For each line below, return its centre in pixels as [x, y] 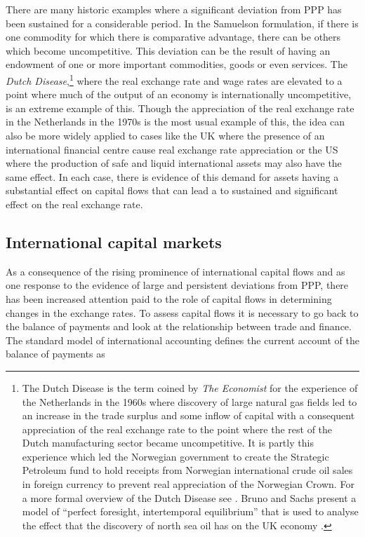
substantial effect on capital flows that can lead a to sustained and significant [172, 190]
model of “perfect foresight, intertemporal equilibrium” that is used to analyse [190, 511]
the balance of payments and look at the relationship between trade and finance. [179, 326]
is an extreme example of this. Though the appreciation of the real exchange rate [180, 108]
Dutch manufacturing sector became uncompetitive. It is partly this [168, 443]
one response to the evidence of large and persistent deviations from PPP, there [177, 285]
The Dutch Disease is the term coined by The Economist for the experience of [190, 387]
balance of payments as [55, 354]
